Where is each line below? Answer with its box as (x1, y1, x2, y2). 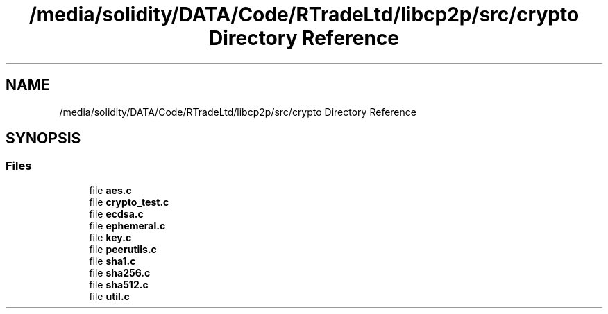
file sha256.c (89, 266, 151, 279)
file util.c (89, 290, 130, 302)
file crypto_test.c (89, 195, 169, 208)
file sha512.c (89, 278, 149, 290)
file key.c (89, 231, 132, 243)
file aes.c (89, 184, 132, 196)
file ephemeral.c (89, 219, 166, 232)
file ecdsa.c (89, 207, 144, 220)
